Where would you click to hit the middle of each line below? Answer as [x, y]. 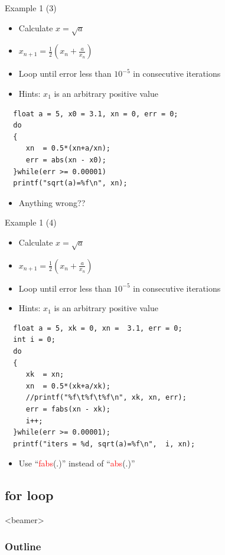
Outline [23, 546]
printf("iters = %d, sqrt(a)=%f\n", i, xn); [104, 444]
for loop [29, 495]
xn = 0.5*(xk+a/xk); [68, 386]
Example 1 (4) [31, 222]
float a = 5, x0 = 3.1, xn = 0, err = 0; [96, 114]
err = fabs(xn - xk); [68, 409]
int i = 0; [34, 340]
